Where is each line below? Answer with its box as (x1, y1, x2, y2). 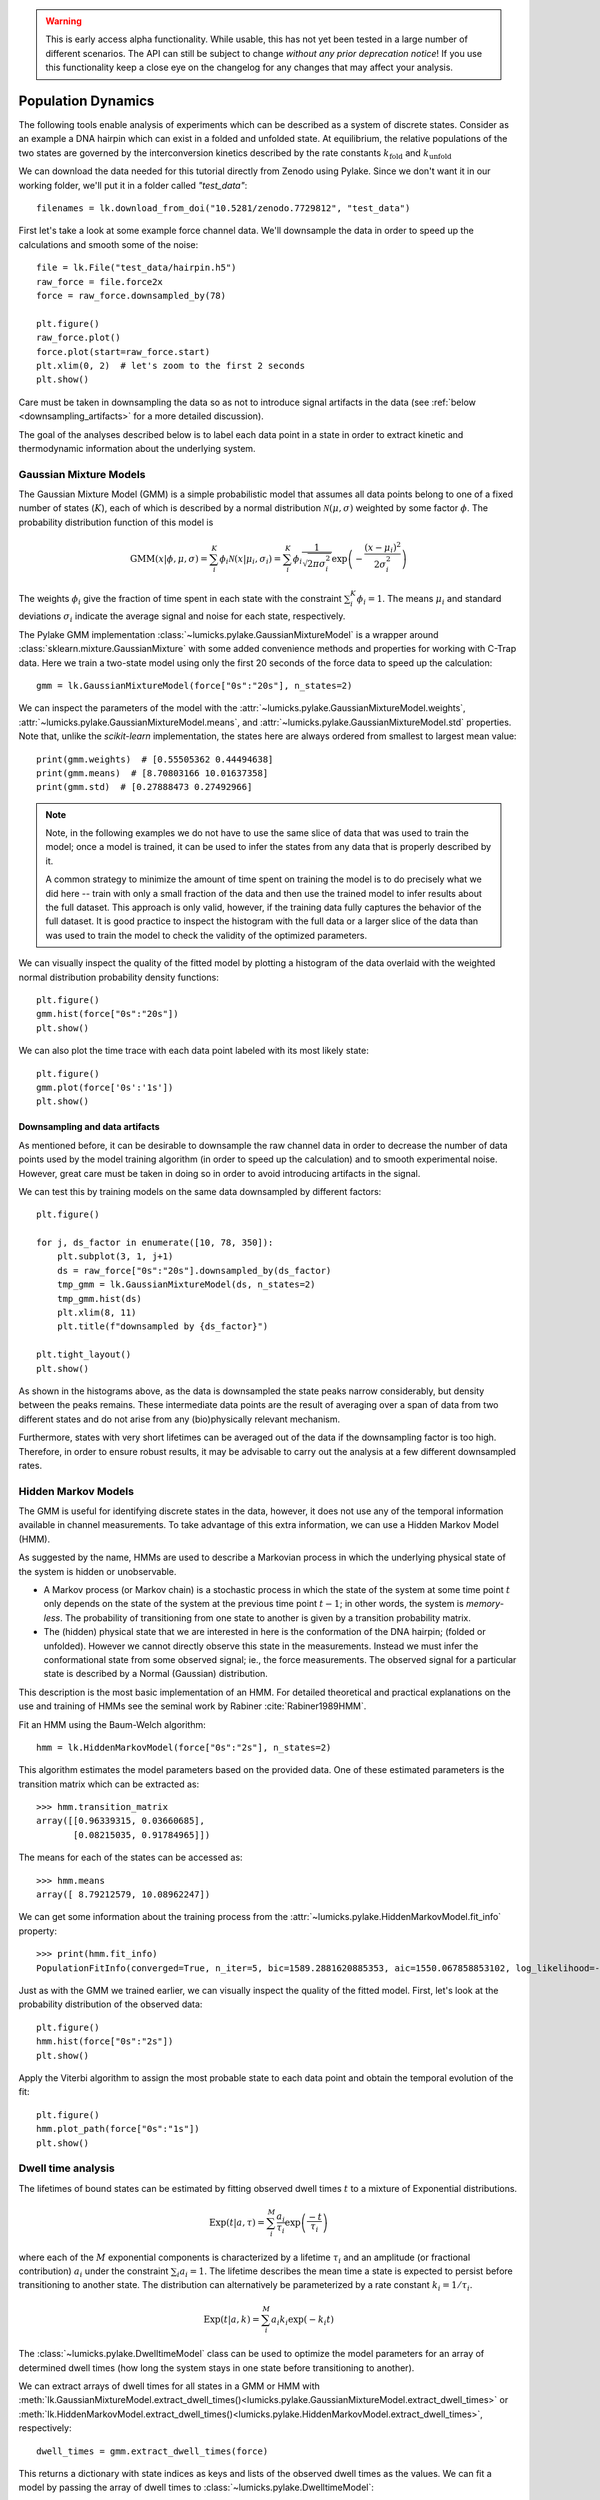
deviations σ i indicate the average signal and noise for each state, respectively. (18, 610, 346, 625)
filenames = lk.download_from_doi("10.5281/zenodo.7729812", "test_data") (36, 203, 411, 214)
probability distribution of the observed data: (18, 1998, 203, 2010)
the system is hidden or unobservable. (18, 1565, 177, 1577)
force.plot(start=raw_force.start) (36, 346, 211, 357)
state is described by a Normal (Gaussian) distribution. (43, 1668, 269, 1680)
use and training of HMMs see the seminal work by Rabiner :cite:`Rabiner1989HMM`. (18, 1700, 367, 1712)
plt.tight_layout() (36, 1349, 132, 1360)
